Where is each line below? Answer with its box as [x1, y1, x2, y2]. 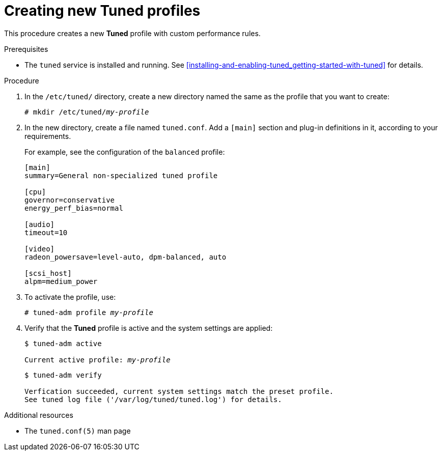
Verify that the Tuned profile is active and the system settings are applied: [24, 323, 273, 332]
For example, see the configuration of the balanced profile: [24, 147, 225, 156]
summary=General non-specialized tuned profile [24, 171, 218, 180]
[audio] [24, 220, 55, 229]
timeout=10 [24, 228, 68, 237]
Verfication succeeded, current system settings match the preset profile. [24, 387, 334, 395]
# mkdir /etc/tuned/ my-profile [24, 107, 149, 116]
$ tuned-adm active [24, 339, 102, 348]
